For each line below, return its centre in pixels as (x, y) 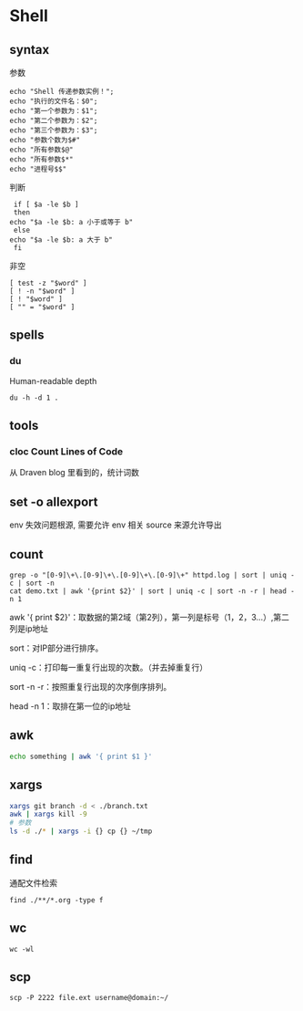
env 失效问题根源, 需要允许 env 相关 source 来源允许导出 (116, 525)
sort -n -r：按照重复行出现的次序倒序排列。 (91, 687)
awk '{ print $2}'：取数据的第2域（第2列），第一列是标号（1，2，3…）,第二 (149, 617)
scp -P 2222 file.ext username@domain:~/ (89, 998)
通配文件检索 (33, 882)
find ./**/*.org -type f (56, 900)
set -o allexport (54, 501)
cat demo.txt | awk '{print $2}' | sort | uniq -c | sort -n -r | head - (152, 591)
